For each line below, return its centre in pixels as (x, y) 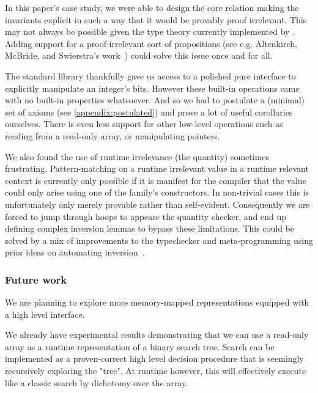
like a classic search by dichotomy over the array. (97, 382)
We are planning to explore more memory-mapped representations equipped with (157, 302)
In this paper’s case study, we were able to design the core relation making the (152, 7)
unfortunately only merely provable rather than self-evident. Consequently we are (157, 204)
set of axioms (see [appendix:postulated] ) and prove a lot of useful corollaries (149, 112)
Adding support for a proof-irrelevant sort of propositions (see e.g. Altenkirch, (151, 43)
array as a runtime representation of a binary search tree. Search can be (140, 346)
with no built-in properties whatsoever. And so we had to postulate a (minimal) (155, 100)
